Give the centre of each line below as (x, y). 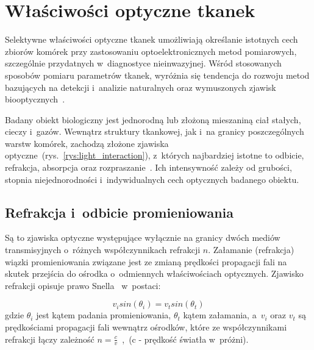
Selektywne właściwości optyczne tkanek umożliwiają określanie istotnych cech (152, 39)
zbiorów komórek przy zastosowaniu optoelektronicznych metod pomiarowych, (151, 51)
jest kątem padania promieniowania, (104, 315)
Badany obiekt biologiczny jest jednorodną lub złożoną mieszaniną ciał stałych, (153, 119)
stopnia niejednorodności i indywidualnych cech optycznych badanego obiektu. (152, 179)
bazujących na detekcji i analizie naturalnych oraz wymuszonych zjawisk (141, 87)
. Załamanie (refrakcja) (251, 250)
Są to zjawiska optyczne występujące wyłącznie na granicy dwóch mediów (143, 237)
